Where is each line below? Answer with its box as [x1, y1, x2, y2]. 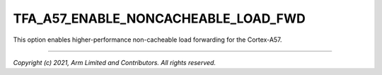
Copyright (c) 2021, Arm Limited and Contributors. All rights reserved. [13, 58, 216, 67]
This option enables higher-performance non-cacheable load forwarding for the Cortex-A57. [13, 35, 282, 44]
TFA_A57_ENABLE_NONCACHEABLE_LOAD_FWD [13, 11, 306, 26]
